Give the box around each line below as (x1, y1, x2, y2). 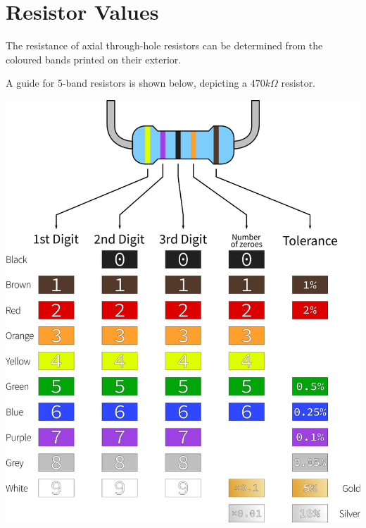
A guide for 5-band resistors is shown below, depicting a (6, 75, 248, 90)
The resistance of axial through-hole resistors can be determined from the (6, 38, 323, 53)
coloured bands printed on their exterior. (6, 51, 182, 66)
